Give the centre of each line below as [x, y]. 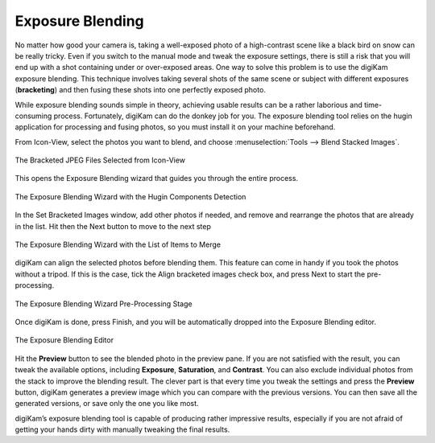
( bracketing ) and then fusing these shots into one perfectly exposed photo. [140, 90]
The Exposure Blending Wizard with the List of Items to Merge [118, 244]
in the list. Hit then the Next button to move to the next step [113, 226]
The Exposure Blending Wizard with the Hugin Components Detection [130, 196]
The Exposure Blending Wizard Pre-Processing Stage [104, 304]
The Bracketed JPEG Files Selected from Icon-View [100, 160]
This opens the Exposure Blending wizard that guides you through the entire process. [156, 178]
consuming [33, 116]
